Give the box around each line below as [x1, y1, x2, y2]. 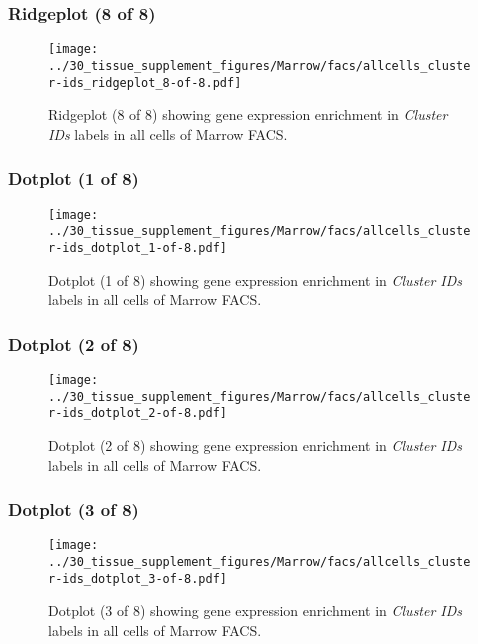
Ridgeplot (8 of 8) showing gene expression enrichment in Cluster [48, 104, 448, 125]
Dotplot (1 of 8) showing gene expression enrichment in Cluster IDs [48, 269, 463, 290]
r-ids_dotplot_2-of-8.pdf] [48, 406, 227, 421]
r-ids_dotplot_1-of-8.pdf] [48, 240, 227, 255]
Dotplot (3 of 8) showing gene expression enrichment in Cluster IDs [48, 600, 463, 621]
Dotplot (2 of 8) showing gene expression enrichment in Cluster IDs [48, 434, 463, 455]
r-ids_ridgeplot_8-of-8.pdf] [48, 75, 242, 90]
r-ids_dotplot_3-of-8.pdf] [48, 571, 227, 586]
